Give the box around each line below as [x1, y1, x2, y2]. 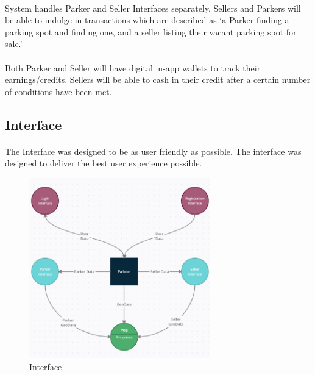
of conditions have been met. [5, 85, 112, 98]
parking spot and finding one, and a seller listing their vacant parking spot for [5, 25, 297, 38]
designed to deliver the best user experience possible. [5, 157, 202, 170]
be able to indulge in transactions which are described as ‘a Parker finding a [5, 13, 289, 26]
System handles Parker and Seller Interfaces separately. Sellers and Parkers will [5, 1, 301, 14]
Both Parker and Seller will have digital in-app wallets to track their [5, 61, 261, 74]
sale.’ [5, 37, 23, 50]
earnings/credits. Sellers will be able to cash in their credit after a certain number [5, 73, 311, 86]
